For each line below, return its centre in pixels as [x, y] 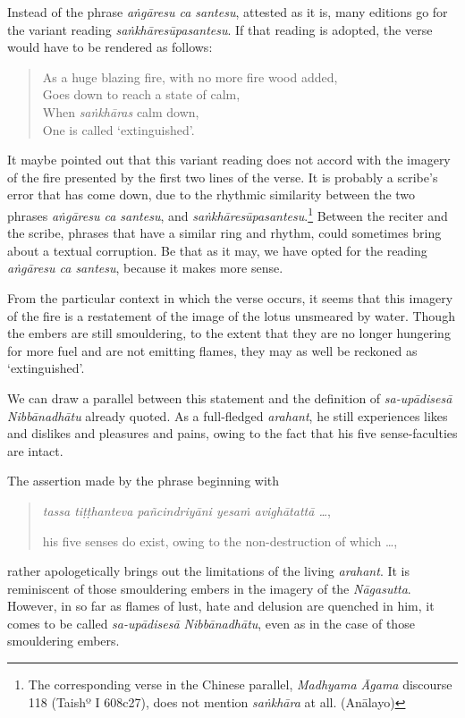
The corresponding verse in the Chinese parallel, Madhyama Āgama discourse [240, 684]
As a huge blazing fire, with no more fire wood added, [190, 76]
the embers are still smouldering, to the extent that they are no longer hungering [229, 333]
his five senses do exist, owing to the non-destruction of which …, [220, 541]
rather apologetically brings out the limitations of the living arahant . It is [208, 571]
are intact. [35, 450]
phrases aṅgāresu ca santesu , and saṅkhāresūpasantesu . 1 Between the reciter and [228, 214]
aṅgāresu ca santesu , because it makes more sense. [145, 268]
